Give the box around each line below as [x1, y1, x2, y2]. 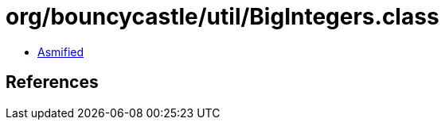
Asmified [37, 44, 84, 59]
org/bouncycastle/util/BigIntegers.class [6, 3, 439, 30]
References [6, 72, 99, 93]
